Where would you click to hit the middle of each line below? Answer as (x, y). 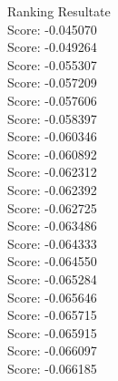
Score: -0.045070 (52, 29)
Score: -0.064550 (52, 261)
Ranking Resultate (59, 11)
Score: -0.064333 (52, 243)
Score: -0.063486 (52, 226)
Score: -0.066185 (52, 368)
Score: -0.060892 (52, 154)
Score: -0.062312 (52, 172)
